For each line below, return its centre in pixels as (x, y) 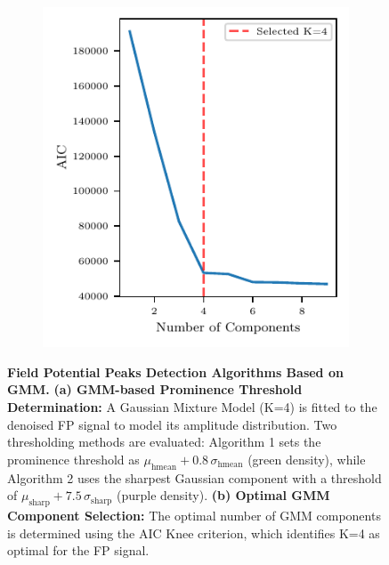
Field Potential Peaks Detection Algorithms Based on (175, 371)
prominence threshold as (73, 459)
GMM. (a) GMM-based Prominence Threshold (155, 389)
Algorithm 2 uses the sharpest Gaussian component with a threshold (194, 477)
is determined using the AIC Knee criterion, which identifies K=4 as (194, 533)
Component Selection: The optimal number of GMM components (194, 516)
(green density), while (307, 459)
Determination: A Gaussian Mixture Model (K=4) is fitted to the (192, 407)
